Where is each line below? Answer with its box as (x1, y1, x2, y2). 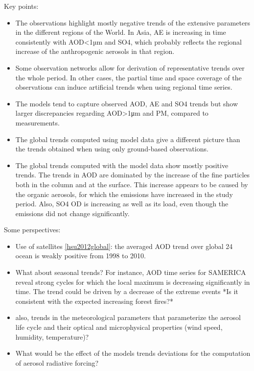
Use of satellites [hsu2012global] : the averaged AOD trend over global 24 (15, 241, 233, 251)
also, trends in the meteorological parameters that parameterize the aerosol (15, 312, 241, 322)
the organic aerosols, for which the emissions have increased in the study (15, 189, 233, 199)
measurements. (15, 117, 60, 127)
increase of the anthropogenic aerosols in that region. (15, 46, 175, 56)
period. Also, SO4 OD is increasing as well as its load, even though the (15, 198, 229, 209)
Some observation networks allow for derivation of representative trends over (15, 62, 245, 73)
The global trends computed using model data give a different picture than (15, 134, 240, 144)
